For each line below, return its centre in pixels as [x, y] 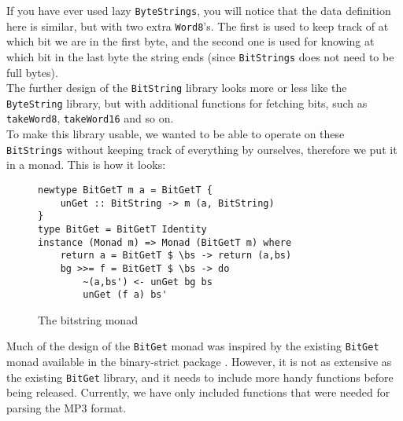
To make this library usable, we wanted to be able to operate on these [176, 134]
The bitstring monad [88, 319]
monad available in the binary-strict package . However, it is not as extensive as [199, 362]
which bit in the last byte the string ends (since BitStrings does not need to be [200, 56]
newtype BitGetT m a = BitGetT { [125, 190]
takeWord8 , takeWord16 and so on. [90, 118]
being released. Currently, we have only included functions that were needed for [198, 392]
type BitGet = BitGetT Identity [122, 229]
